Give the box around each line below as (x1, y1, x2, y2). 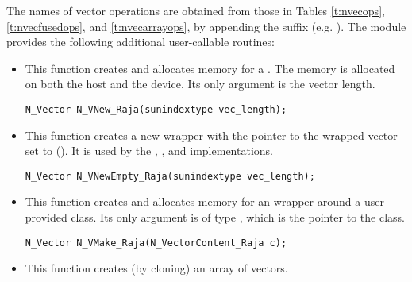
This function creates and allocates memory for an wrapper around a (25, 193, 361, 210)
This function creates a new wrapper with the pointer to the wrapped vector (25, 126, 398, 143)
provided (25, 209, 67, 226)
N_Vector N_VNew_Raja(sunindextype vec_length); (25, 103, 287, 115)
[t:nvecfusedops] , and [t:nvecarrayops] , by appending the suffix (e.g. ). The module (6, 17, 406, 34)
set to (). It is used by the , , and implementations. (25, 142, 273, 159)
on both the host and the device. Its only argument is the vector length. (25, 75, 375, 92)
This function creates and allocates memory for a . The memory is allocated (25, 60, 395, 76)
